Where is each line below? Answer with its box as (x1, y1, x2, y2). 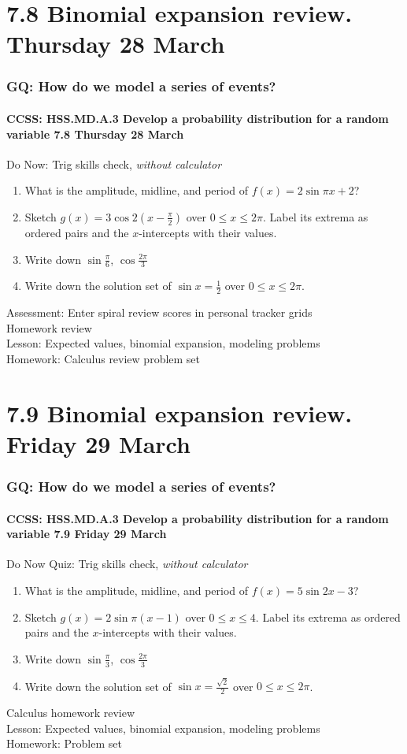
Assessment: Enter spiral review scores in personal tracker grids (6, 304, 313, 321)
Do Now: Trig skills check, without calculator (6, 155, 222, 172)
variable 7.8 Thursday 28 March (6, 125, 184, 142)
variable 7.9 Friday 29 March (6, 526, 167, 542)
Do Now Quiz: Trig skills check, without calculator (6, 555, 248, 572)
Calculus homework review (6, 704, 135, 721)
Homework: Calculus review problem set (6, 351, 201, 367)
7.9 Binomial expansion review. (6, 396, 353, 429)
